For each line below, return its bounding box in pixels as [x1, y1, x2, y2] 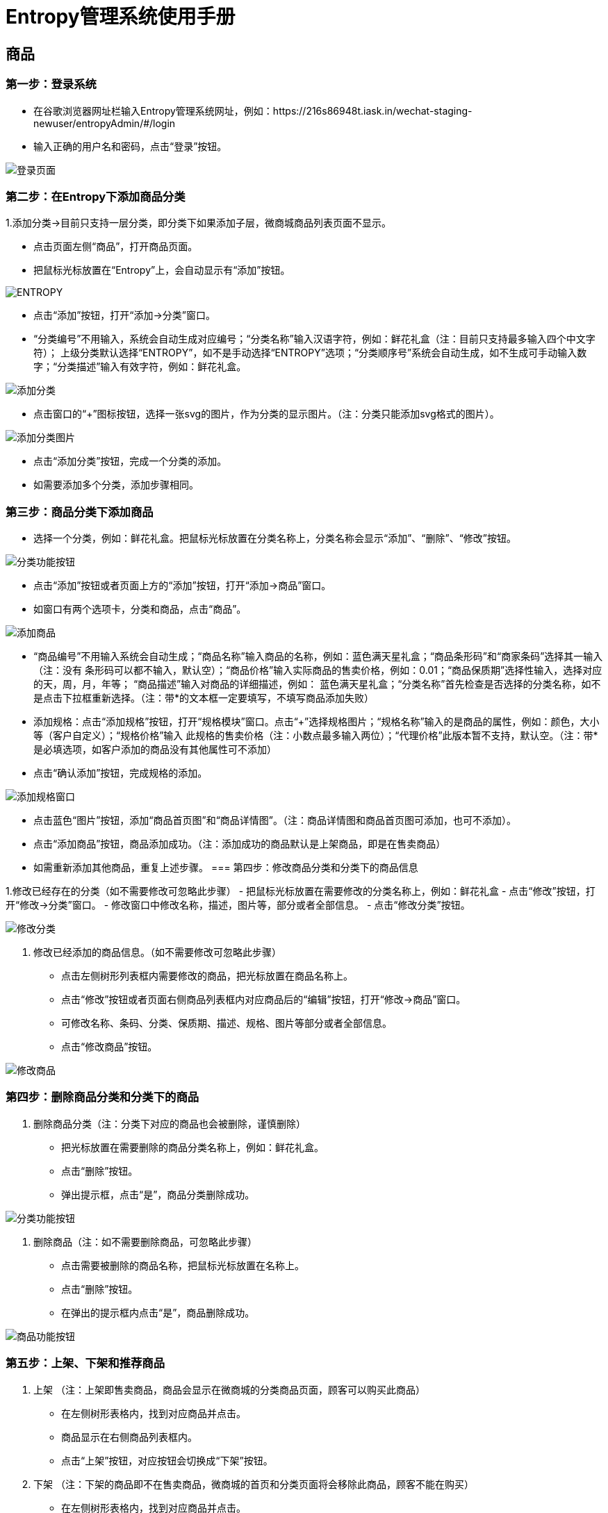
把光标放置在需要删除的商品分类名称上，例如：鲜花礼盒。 [61, 1141, 324, 1153]
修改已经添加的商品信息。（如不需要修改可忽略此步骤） [33, 946, 281, 959]
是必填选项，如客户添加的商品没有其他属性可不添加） [33, 743, 277, 756]
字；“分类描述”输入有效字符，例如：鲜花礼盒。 [33, 361, 247, 373]
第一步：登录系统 [6, 77, 97, 92]
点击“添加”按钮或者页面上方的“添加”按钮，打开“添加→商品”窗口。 [33, 579, 331, 592]
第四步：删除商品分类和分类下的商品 [6, 1090, 199, 1105]
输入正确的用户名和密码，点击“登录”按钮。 [33, 140, 227, 152]
